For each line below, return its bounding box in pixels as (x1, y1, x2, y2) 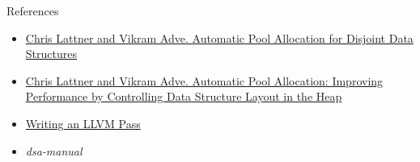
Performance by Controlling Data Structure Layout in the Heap (25, 88, 342, 105)
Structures (25, 45, 77, 62)
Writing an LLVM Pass (25, 114, 141, 131)
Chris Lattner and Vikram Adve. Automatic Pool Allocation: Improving (25, 72, 384, 89)
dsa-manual (25, 142, 83, 159)
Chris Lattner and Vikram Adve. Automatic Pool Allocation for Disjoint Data (25, 29, 414, 46)
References (6, 2, 59, 19)
